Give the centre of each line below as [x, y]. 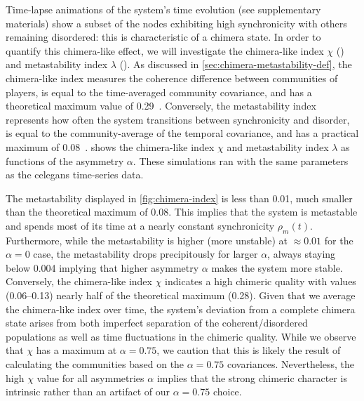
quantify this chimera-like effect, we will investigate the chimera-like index [165, 50]
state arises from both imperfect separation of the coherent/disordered [157, 323]
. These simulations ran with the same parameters [241, 160]
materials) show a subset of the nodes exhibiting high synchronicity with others [176, 23]
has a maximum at [76, 350]
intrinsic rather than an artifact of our [88, 392]
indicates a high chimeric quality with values [261, 281]
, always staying [302, 254]
